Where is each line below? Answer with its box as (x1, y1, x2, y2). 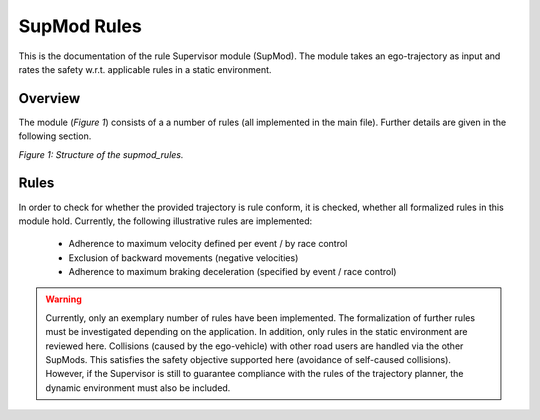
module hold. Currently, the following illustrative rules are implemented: (18, 215, 313, 227)
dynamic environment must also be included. (45, 381, 231, 394)
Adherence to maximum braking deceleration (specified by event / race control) (68, 266, 397, 278)
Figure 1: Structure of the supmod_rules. (18, 148, 184, 160)
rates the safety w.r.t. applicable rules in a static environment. (18, 63, 272, 75)
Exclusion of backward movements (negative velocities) (68, 251, 299, 264)
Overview (18, 90, 81, 107)
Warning (45, 293, 82, 305)
